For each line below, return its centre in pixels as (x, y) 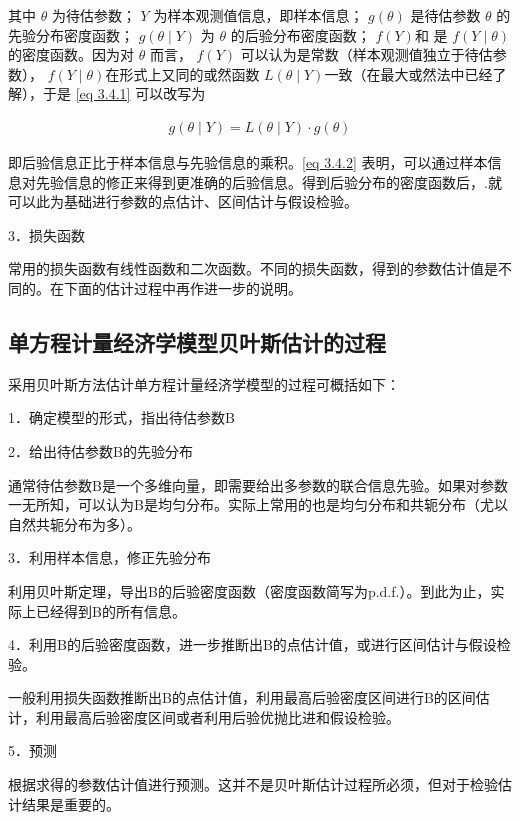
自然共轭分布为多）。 (74, 523)
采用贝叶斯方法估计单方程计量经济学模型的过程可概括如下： (204, 383)
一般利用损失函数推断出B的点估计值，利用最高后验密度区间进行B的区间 (242, 697)
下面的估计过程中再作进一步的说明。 (182, 287)
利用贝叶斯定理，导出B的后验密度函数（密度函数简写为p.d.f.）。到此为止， (249, 590)
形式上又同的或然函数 (189, 73)
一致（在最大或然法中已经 (408, 73)
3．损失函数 (46, 234)
